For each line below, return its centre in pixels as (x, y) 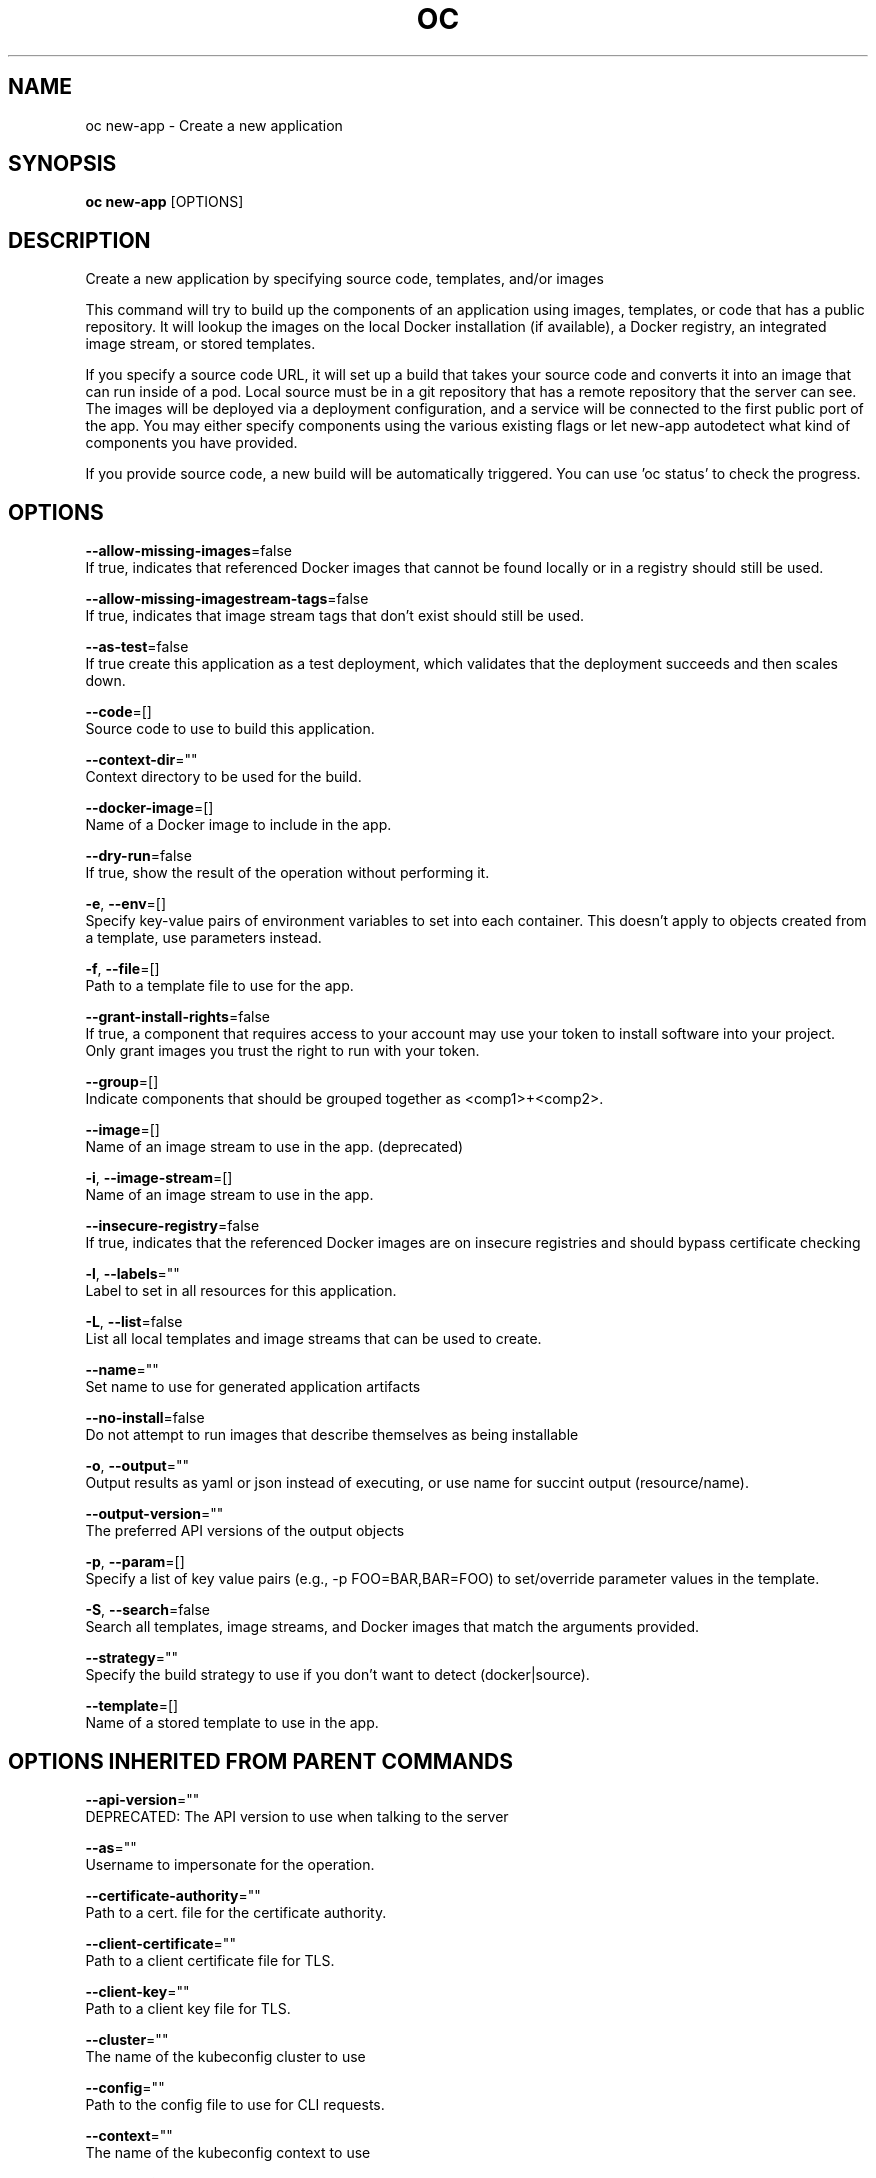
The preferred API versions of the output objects (245, 1531)
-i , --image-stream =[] (159, 1178)
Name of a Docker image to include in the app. (238, 825)
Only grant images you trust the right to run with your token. (282, 1051)
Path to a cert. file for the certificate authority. (236, 1912)
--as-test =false (137, 647)
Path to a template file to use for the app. (219, 986)
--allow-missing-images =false (188, 551)
